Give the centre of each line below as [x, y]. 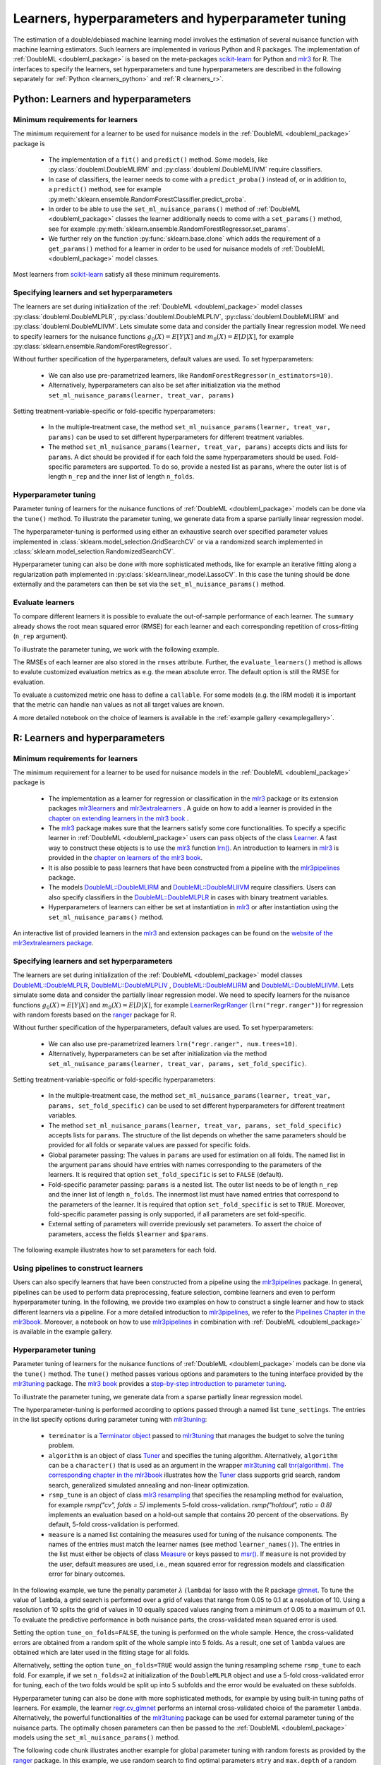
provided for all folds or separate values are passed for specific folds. [149, 1145]
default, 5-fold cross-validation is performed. [114, 1524]
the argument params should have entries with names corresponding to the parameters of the [185, 1165]
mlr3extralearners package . [54, 943]
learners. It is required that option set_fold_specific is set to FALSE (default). [166, 1175]
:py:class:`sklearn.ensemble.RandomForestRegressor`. [92, 347]
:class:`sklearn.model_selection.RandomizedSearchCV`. [94, 551]
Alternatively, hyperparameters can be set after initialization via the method [158, 1054]
